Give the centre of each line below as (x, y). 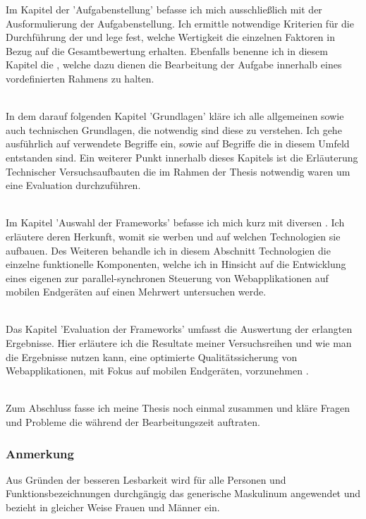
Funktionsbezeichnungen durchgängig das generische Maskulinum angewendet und (183, 493)
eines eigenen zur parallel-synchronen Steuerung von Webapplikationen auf (167, 277)
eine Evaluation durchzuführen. (73, 185)
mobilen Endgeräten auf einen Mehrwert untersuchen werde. (136, 292)
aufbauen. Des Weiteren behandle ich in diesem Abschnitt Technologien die (168, 250)
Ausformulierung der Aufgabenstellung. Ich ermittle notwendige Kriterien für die (180, 23)
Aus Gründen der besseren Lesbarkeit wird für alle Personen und (146, 479)
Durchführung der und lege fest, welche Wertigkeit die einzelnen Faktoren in (170, 37)
